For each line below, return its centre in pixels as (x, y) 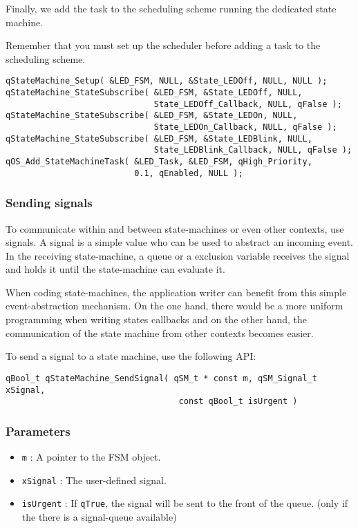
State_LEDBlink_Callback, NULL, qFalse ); (253, 150)
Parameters (38, 431)
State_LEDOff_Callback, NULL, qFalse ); (248, 104)
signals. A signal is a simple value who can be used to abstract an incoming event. (179, 242)
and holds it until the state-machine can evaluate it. (115, 269)
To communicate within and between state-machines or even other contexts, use (175, 228)
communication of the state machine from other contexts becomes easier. (160, 333)
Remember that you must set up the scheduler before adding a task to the (163, 45)
